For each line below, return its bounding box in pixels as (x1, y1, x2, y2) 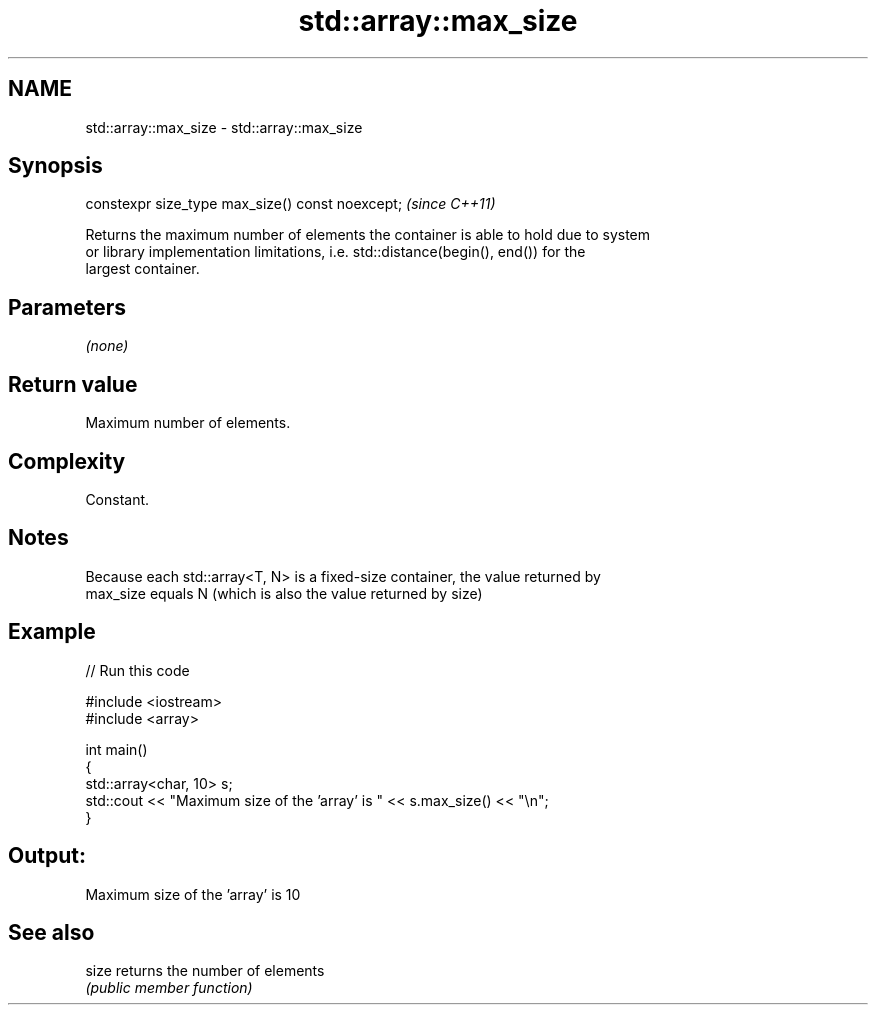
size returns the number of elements (85, 962, 325, 980)
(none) (85, 337, 129, 355)
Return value (8, 371, 138, 397)
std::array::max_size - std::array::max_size (85, 118, 363, 136)
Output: (8, 843, 86, 869)
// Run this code (85, 661, 190, 679)
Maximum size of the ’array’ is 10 (85, 885, 301, 903)
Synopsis (8, 153, 103, 179)
